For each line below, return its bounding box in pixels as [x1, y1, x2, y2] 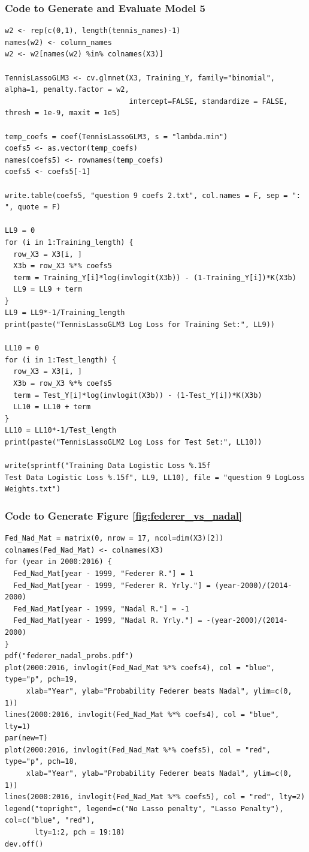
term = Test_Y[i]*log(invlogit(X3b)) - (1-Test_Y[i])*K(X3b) [13, 391, 262, 400]
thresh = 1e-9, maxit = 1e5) [5, 109, 121, 118]
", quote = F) [5, 203, 61, 212]
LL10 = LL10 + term [13, 403, 91, 412]
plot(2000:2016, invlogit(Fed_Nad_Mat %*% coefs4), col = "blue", [5, 663, 275, 672]
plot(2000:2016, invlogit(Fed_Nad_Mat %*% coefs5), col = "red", [5, 745, 271, 754]
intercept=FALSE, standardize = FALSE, [129, 97, 288, 106]
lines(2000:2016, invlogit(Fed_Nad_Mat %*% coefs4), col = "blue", [5, 710, 280, 719]
